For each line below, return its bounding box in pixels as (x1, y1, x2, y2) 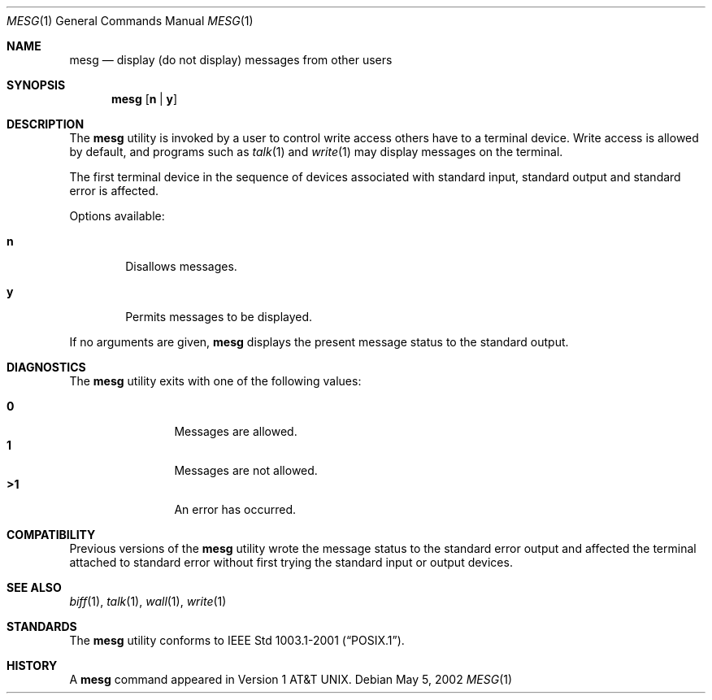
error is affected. (69, 184, 159, 198)
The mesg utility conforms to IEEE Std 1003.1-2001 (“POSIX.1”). (69, 633, 405, 647)
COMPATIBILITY (7, 528, 96, 541)
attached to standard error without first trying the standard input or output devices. (69, 555, 513, 569)
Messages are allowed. (174, 424, 297, 438)
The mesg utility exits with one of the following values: (69, 374, 362, 388)
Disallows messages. (125, 259, 237, 273)
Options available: (69, 209, 165, 223)
